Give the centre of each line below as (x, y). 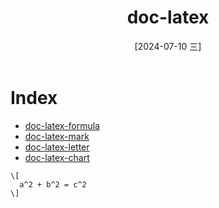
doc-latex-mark (57, 136)
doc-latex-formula (62, 125)
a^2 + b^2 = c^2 (53, 184)
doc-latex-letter (57, 147)
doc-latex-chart (57, 157)
